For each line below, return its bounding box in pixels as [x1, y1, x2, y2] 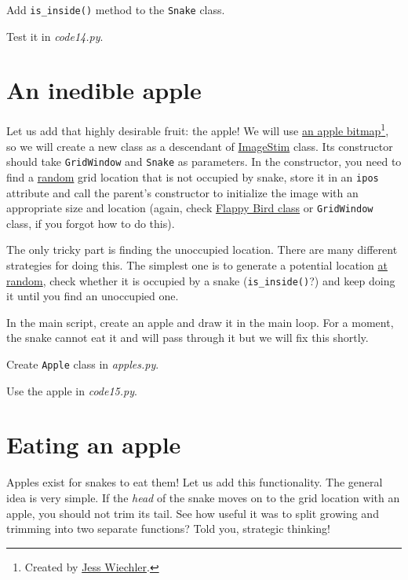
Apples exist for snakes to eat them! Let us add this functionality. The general [6, 474, 383, 490]
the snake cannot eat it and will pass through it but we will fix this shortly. [6, 329, 369, 346]
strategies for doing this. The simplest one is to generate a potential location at [6, 256, 388, 273]
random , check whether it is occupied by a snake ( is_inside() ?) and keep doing [6, 272, 395, 288]
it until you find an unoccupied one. [6, 288, 179, 304]
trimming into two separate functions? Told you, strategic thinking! [6, 520, 330, 537]
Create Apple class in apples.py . [6, 356, 159, 372]
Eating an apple [6, 428, 181, 461]
